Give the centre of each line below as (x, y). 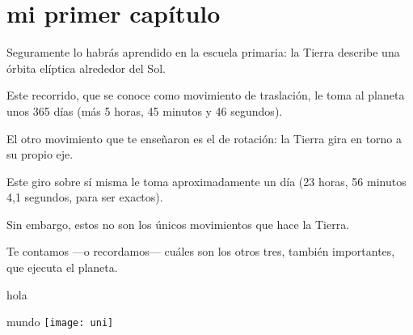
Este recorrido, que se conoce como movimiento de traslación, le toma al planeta (206, 95)
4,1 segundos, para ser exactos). (85, 197)
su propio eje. (40, 154)
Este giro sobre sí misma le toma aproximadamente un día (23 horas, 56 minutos (206, 181)
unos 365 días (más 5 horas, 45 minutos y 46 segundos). (145, 110)
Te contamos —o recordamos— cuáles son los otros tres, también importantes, (201, 251)
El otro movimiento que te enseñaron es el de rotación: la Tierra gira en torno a (204, 138)
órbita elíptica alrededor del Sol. (86, 68)
